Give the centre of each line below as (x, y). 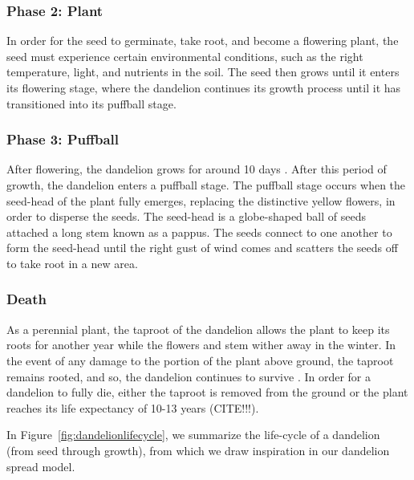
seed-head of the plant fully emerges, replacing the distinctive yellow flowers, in (201, 200)
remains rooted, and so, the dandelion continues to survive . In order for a (189, 376)
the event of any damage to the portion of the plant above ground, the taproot (200, 360)
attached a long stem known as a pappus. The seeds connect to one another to (199, 232)
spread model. (41, 466)
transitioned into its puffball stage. (91, 103)
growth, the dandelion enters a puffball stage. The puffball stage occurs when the (206, 185)
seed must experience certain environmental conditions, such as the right (185, 56)
